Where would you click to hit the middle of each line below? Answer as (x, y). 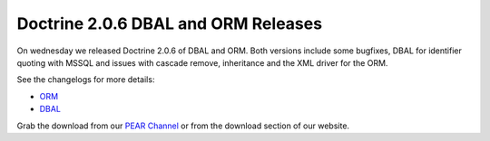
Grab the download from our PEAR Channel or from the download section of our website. (183, 126)
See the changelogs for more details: (86, 80)
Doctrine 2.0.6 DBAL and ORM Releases (169, 23)
